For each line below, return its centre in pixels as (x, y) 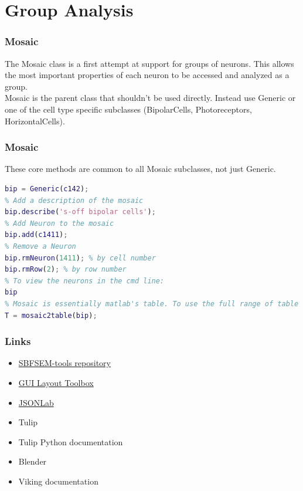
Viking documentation (58, 481)
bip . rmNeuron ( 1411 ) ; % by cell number (80, 258)
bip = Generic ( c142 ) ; (47, 189)
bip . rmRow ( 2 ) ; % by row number (66, 270)
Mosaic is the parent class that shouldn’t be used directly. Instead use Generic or (150, 98)
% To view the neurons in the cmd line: (85, 281)
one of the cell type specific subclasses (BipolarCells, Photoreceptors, (128, 109)
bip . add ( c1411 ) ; (36, 235)
